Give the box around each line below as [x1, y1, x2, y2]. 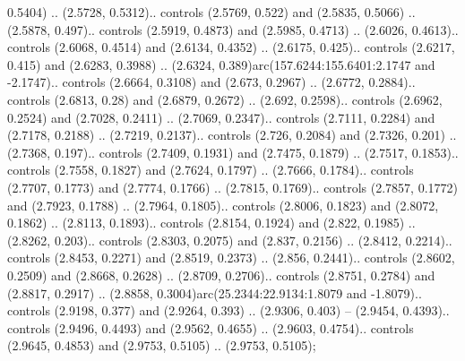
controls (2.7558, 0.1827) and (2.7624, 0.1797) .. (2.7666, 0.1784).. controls [7, 160, 414, 179]
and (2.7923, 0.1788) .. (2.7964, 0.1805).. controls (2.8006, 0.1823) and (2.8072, [7, 195, 439, 214]
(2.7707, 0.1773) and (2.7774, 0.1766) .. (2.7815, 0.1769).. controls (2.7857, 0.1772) [7, 177, 458, 196]
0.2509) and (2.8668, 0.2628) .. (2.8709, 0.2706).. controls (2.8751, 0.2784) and [7, 265, 435, 284]
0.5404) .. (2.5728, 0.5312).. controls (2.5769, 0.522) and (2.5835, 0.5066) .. [7, 3, 416, 21]
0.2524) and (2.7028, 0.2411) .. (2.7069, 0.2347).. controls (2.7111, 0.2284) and [7, 107, 435, 126]
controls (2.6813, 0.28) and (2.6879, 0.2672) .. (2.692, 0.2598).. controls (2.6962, [7, 90, 443, 108]
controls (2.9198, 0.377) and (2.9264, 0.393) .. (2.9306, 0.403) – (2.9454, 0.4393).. [7, 301, 450, 320]
